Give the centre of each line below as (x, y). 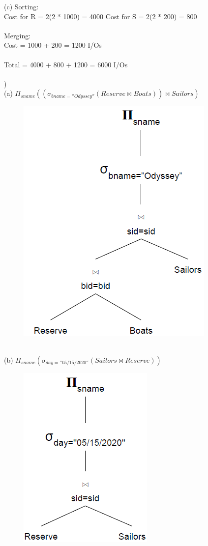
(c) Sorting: (21, 6)
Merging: (17, 35)
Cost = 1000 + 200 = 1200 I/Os (53, 45)
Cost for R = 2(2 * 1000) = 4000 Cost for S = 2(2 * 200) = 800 (101, 16)
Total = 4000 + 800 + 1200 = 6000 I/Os (66, 64)
